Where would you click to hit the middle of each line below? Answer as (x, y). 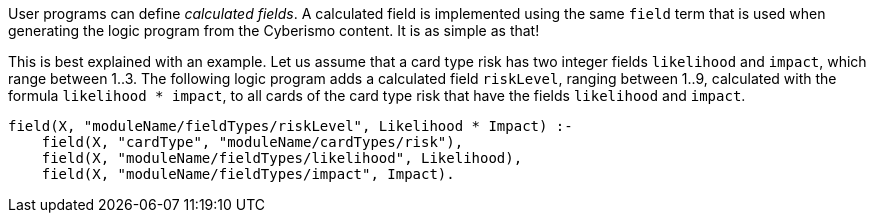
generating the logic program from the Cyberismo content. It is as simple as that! (274, 30)
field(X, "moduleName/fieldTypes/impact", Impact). (248, 174)
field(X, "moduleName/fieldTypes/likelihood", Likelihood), (282, 158)
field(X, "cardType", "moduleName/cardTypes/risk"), (252, 142)
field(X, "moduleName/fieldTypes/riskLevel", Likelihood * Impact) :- (290, 126)
